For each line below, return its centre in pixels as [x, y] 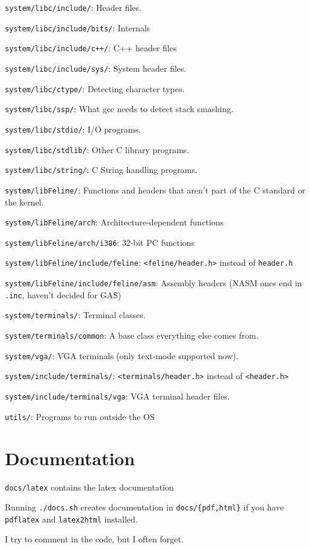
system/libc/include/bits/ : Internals [78, 27]
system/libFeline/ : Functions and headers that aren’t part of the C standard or [155, 190]
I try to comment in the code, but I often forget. [94, 539]
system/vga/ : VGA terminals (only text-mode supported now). [122, 355]
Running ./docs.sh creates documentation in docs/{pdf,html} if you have [144, 507]
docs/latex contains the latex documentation [89, 487]
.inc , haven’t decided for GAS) [63, 294]
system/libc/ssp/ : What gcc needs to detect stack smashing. [119, 109]
